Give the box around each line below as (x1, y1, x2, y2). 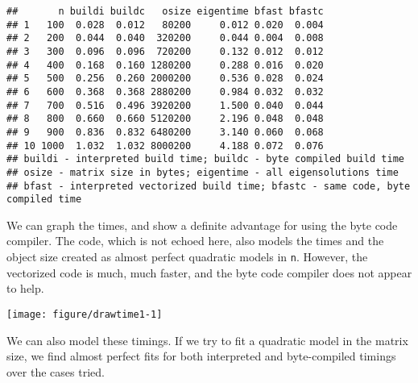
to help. (6, 280, 44, 297)
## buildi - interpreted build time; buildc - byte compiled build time (6, 153, 404, 165)
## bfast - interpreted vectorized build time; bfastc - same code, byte (6, 180, 411, 192)
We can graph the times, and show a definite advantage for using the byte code (6, 216, 398, 233)
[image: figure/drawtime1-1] (6, 308, 163, 320)
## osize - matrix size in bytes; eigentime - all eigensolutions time (6, 166, 399, 178)
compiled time (6, 194, 82, 206)
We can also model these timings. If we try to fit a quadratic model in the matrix (6, 331, 408, 348)
